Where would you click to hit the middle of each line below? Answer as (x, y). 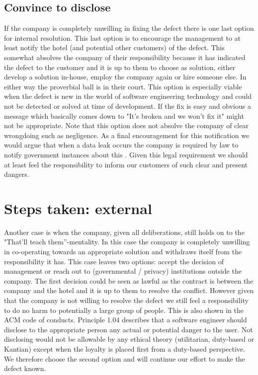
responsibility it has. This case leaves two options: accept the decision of (114, 261)
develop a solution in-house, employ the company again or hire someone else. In (125, 77)
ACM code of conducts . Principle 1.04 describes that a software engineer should (126, 320)
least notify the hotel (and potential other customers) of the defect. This (114, 47)
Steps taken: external (78, 208)
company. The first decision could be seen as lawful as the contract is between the (129, 280)
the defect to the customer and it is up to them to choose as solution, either (120, 67)
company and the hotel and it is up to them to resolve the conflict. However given (129, 290)
